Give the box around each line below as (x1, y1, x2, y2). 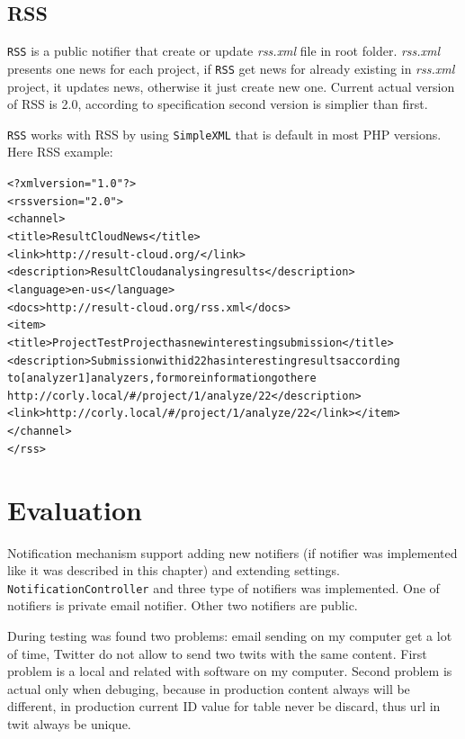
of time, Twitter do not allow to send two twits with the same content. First (7, 644, 427, 662)
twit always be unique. (7, 714, 131, 733)
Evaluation (7, 491, 142, 527)
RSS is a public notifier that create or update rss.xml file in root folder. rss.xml (7, 41, 441, 60)
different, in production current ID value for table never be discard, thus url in (7, 697, 441, 716)
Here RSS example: (7, 142, 113, 161)
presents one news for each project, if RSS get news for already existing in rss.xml (7, 59, 455, 77)
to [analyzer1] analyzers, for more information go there (7, 372, 317, 385)
